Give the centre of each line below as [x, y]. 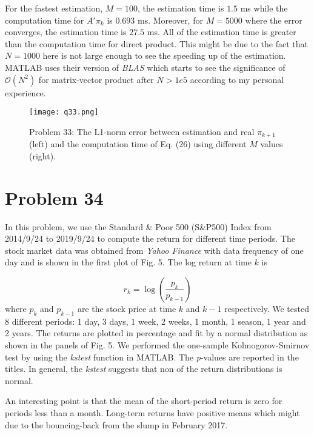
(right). [43, 155]
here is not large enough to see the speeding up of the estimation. [164, 55]
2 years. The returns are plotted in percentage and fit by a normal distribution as [156, 333]
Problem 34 [54, 197]
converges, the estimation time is [66, 32]
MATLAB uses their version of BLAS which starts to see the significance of [145, 67]
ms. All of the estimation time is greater [222, 32]
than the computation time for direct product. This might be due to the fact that [156, 43]
